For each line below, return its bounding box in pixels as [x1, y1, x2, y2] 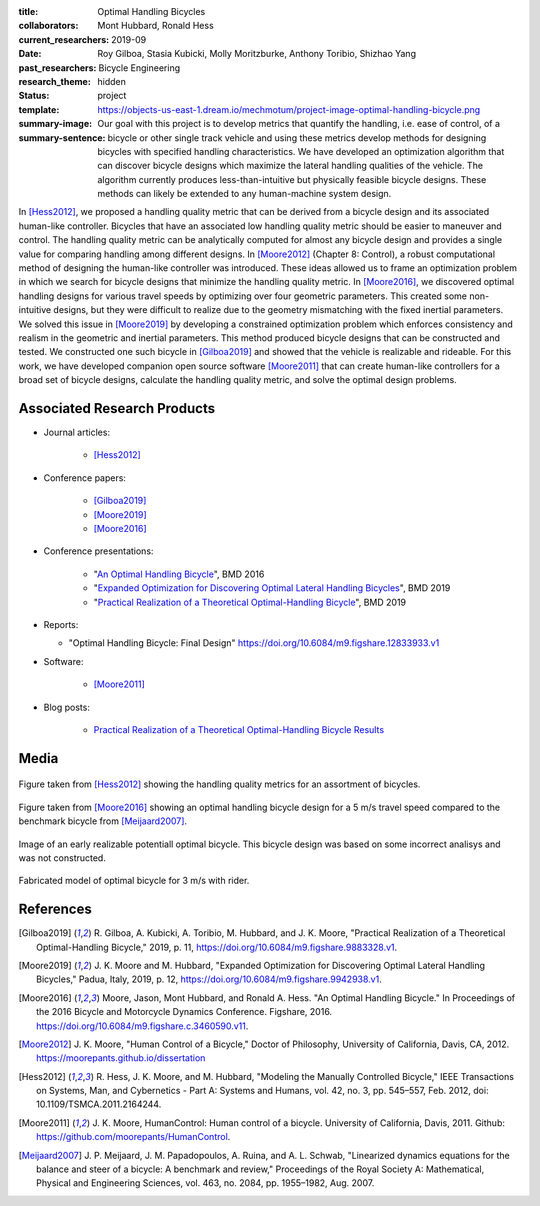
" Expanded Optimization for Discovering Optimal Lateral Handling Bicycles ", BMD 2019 [93, 582, 451, 594]
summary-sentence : [18, 131, 106, 144]
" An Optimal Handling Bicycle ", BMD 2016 [93, 568, 265, 580]
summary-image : [18, 118, 93, 130]
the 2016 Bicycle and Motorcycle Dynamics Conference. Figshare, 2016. [36, 1006, 333, 1018]
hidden [97, 75, 127, 87]
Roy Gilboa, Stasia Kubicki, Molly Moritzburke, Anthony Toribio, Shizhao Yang [97, 48, 417, 60]
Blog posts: [43, 701, 90, 713]
